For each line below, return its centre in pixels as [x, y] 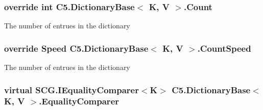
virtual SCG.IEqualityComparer [71, 89]
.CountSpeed [224, 48]
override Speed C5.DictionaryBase [76, 48]
